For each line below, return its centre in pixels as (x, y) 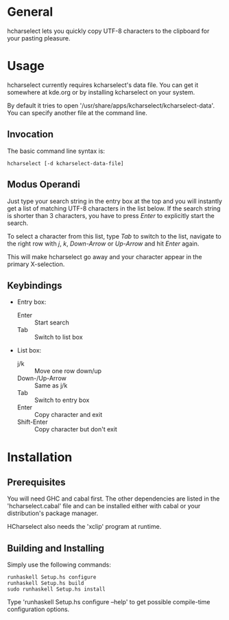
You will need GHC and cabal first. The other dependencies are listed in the (113, 499)
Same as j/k (51, 385)
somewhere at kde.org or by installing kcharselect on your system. (101, 92)
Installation (40, 457)
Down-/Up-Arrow (41, 379)
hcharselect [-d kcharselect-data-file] (66, 163)
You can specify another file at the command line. (77, 112)
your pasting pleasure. (39, 38)
